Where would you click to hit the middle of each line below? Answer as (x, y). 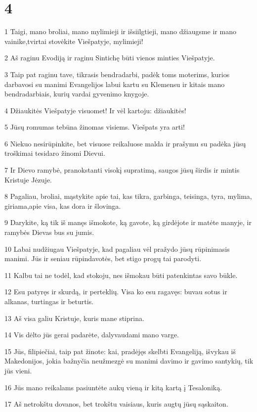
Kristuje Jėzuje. (28, 179)
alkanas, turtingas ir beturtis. (49, 301)
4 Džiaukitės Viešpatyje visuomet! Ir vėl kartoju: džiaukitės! (95, 110)
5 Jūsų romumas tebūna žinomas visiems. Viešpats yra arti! (95, 127)
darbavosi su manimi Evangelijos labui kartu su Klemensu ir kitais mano (115, 84)
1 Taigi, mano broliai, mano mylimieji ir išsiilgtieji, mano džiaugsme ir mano (120, 31)
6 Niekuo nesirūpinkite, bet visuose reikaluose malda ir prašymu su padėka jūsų (125, 143)
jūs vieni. (18, 370)
